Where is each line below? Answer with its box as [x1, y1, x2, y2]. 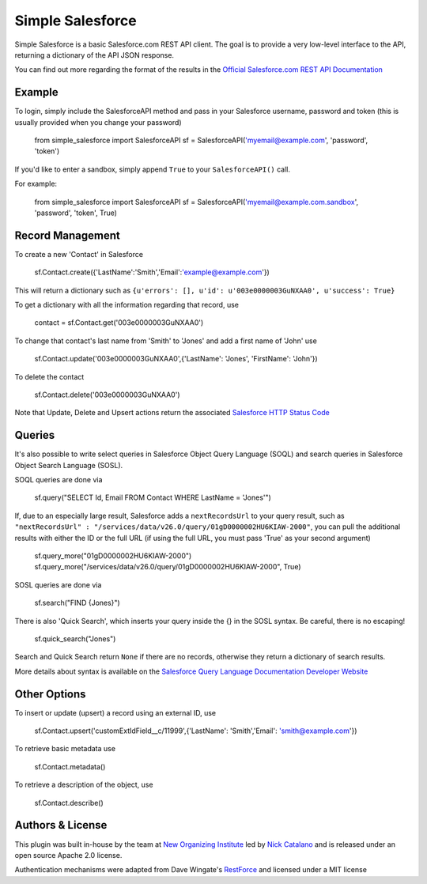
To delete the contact [14, 372, 85, 381]
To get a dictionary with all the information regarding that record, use [14, 300, 239, 310]
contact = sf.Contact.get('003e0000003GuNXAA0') [34, 318, 204, 327]
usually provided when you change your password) [14, 117, 182, 127]
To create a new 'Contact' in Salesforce [14, 249, 144, 259]
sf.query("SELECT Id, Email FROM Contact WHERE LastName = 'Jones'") [34, 493, 272, 502]
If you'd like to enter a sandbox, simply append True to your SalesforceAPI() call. [14, 164, 291, 174]
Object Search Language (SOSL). [14, 460, 123, 470]
